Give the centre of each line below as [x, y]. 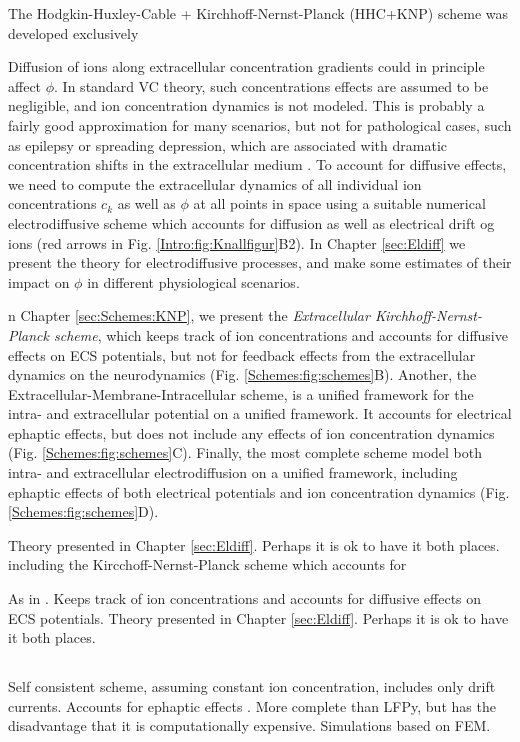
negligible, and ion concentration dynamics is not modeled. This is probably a [246, 105]
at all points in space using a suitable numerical [339, 203]
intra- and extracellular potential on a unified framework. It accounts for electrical [260, 413]
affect [25, 85]
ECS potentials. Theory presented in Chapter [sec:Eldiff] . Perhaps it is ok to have [258, 617]
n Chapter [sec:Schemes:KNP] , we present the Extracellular [189, 315]
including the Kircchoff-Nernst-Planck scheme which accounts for [207, 564]
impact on [39, 281]
